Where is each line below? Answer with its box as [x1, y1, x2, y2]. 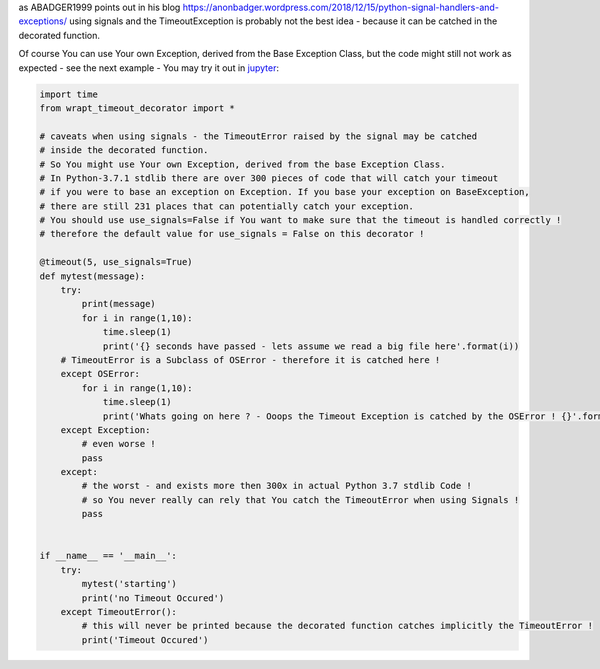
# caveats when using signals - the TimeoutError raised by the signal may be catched [39, 130, 478, 142]
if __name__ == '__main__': [39, 550, 177, 562]
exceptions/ [18, 15, 67, 27]
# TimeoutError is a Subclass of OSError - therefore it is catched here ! [60, 354, 441, 365]
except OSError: [60, 368, 140, 380]
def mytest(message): [39, 270, 146, 282]
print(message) [81, 298, 157, 310]
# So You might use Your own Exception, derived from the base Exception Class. [39, 158, 446, 170]
